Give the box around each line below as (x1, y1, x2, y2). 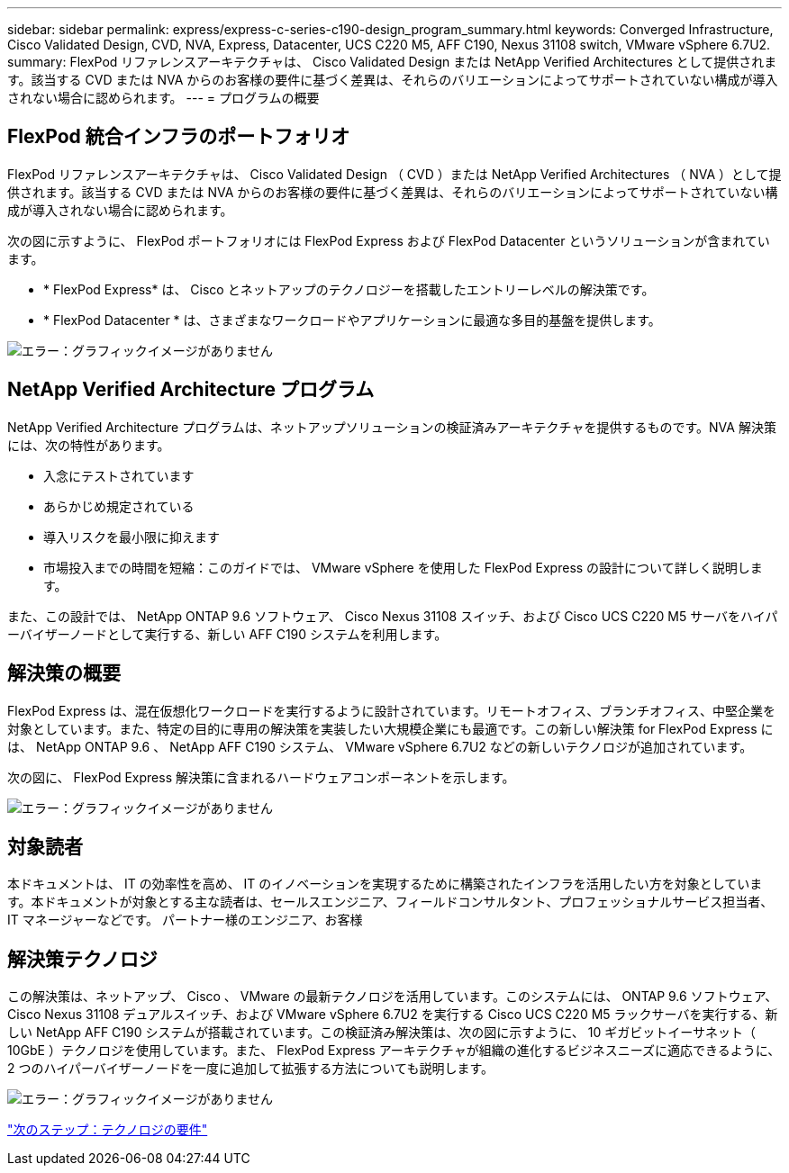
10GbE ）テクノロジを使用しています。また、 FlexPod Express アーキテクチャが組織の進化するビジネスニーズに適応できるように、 (7, 1042, 781, 1059)
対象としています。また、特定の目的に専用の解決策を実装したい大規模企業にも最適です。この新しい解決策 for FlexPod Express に (7, 720, 774, 736)
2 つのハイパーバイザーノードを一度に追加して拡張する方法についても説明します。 (7, 1060, 494, 1077)
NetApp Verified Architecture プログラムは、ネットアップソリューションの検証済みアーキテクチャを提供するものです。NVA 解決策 (7, 419, 776, 435)
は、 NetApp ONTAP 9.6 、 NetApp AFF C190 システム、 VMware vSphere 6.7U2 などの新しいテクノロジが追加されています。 (7, 738, 753, 754)
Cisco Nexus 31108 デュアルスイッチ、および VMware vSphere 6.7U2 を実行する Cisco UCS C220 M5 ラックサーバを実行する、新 (7, 1006, 778, 1023)
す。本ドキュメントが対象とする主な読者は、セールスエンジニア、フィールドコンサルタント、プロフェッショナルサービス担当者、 (7, 894, 774, 910)
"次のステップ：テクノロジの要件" (7, 1122, 208, 1138)
